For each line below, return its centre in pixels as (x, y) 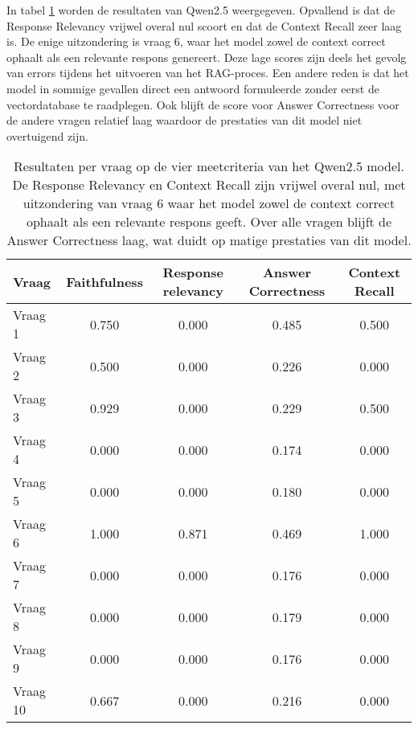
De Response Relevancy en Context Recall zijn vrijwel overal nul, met (209, 185)
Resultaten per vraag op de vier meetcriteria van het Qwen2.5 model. (209, 166)
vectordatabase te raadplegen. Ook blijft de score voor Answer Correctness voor (203, 104)
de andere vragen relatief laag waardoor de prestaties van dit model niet (184, 120)
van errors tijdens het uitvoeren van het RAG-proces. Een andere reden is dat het (208, 73)
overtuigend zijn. (47, 135)
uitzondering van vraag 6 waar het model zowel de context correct (209, 203)
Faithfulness (104, 281)
